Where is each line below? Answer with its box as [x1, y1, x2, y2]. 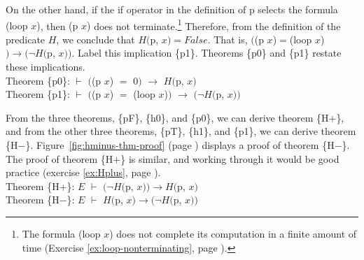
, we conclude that [56, 31, 135, 46]
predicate [6, 31, 45, 46]
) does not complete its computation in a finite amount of [109, 226, 357, 240]
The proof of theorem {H [6, 151, 113, 166]
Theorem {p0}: [6, 73, 70, 87]
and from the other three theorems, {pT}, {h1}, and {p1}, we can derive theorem [6, 124, 356, 138]
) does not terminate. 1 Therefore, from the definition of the [87, 16, 341, 33]
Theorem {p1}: [6, 87, 70, 101]
